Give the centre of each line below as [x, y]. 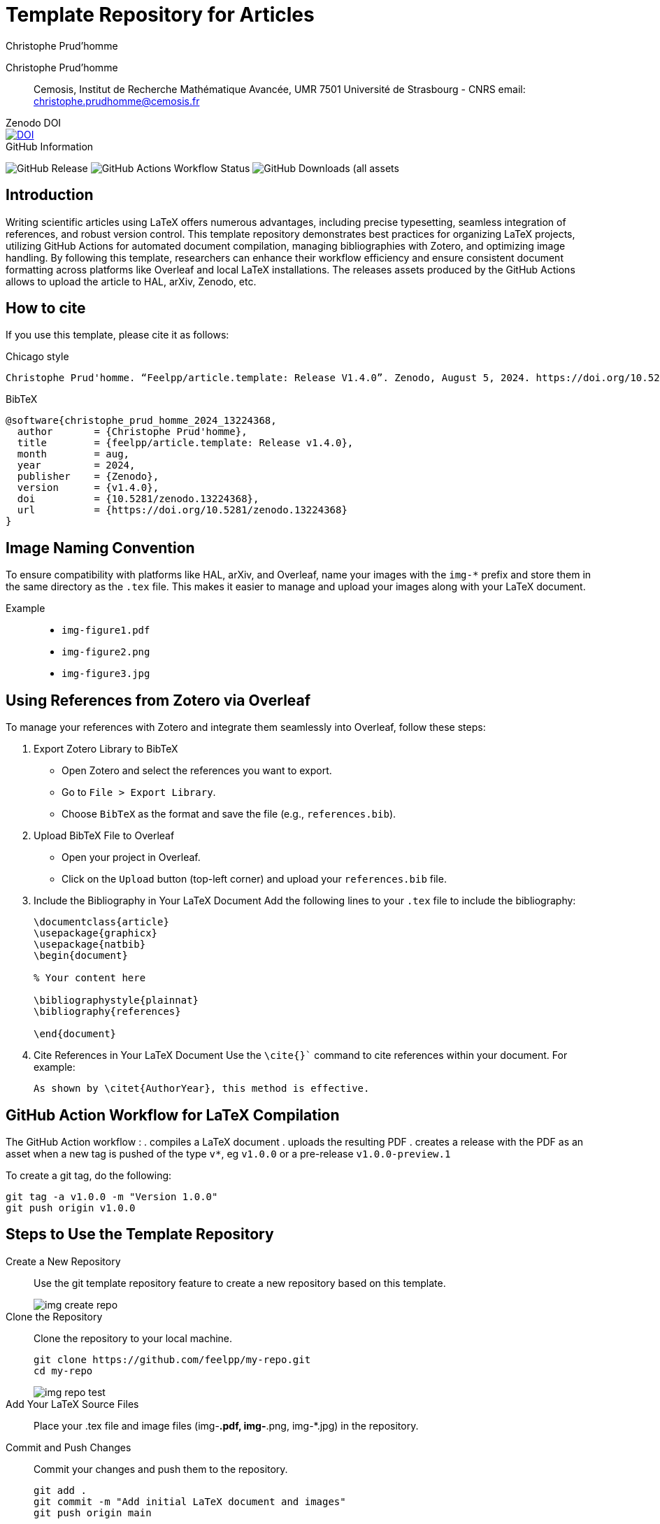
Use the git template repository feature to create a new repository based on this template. [240, 1283]
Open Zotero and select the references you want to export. [197, 771]
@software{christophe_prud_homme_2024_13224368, [141, 421]
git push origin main [93, 1512]
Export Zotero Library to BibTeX [106, 749]
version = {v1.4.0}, [88, 488]
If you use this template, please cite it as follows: [117, 335]
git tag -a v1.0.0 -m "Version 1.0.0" [112, 1196]
